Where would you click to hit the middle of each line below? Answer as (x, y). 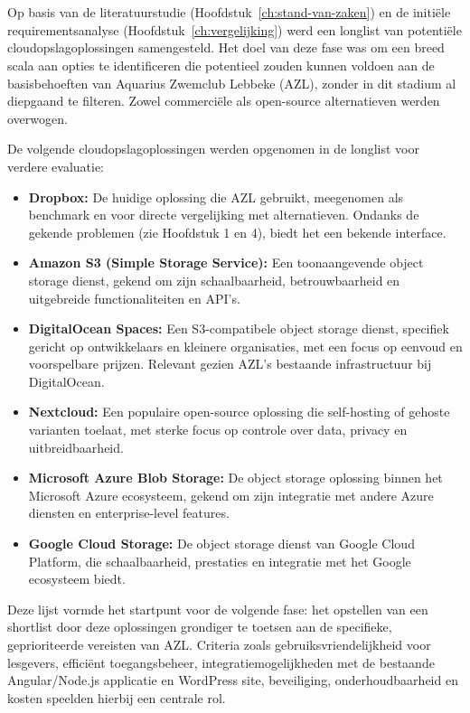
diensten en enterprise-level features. (129, 513)
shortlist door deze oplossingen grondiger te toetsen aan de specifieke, (200, 627)
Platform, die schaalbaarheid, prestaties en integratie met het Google (220, 561)
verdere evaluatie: (56, 166)
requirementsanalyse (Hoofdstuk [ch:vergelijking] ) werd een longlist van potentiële (235, 29)
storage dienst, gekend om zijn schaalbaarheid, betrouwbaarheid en (214, 280)
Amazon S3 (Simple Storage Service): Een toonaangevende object (226, 263)
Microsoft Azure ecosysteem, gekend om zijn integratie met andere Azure (231, 495)
